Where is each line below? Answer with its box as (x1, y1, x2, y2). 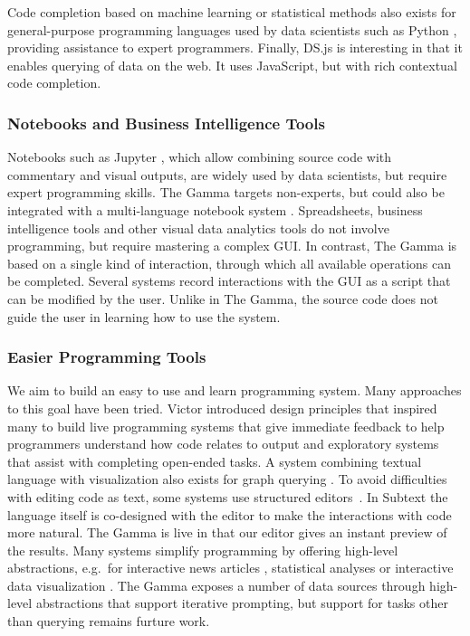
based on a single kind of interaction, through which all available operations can (7, 253, 451, 272)
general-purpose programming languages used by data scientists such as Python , (7, 20, 457, 39)
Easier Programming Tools (7, 346, 206, 368)
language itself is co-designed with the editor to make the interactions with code (7, 505, 452, 524)
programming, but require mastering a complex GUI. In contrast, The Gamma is (7, 236, 457, 255)
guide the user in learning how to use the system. (7, 307, 281, 326)
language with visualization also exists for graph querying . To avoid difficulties (7, 470, 447, 489)
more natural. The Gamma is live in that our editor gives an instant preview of (7, 523, 447, 542)
